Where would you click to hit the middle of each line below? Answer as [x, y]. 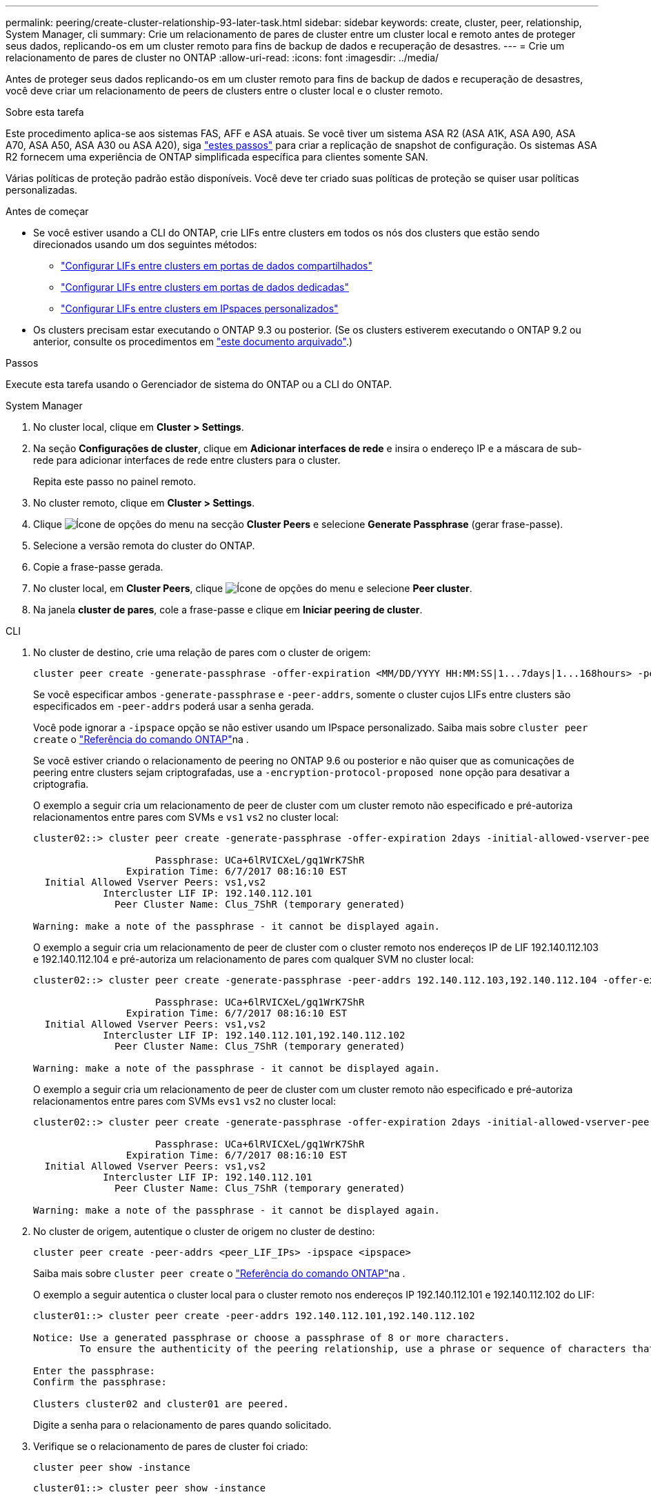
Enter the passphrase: [94, 1371]
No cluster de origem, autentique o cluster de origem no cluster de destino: [204, 1231]
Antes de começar [47, 211]
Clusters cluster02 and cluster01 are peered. [161, 1404]
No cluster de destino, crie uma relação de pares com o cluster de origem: [202, 652]
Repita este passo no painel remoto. [115, 481]
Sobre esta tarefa [45, 112]
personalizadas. [42, 190]
